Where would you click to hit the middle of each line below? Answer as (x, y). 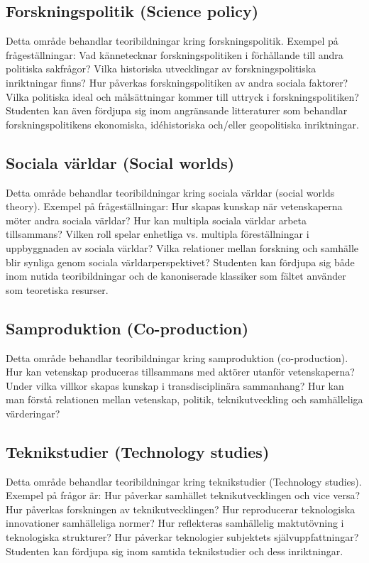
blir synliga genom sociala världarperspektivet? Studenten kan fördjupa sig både (180, 262)
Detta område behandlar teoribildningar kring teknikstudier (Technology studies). (184, 481)
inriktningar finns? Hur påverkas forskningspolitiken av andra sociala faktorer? (177, 82)
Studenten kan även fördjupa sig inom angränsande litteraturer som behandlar (177, 110)
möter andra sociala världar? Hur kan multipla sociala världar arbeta (156, 220)
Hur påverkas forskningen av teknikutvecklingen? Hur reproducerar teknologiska (181, 509)
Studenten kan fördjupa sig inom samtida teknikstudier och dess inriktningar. (175, 551)
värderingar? (33, 413)
